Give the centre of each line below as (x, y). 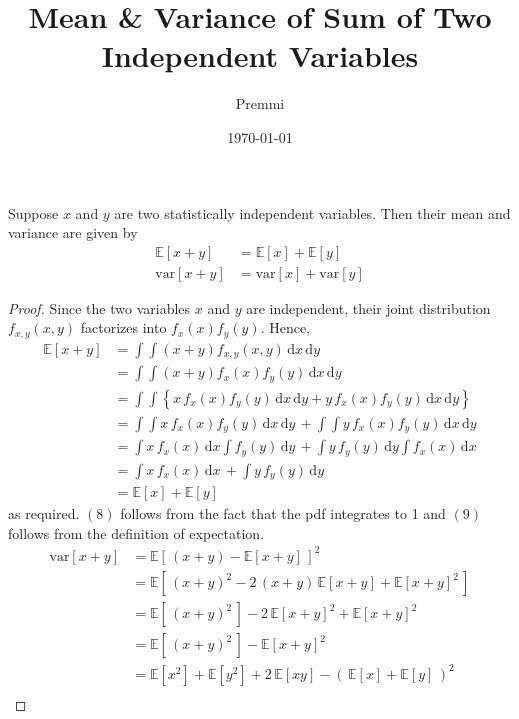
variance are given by (73, 232)
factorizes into (123, 327)
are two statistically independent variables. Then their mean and (312, 212)
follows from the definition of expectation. (136, 532)
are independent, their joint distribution (368, 307)
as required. (44, 513)
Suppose (33, 212)
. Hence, (285, 327)
